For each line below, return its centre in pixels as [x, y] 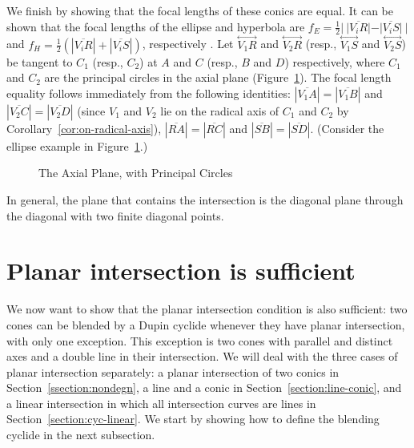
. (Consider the [347, 128]
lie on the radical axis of [220, 110]
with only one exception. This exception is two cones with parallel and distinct [200, 340]
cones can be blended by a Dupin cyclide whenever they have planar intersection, [206, 324]
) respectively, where [335, 61]
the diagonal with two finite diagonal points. [115, 215]
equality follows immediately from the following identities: [149, 93]
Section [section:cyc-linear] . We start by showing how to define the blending [193, 419]
